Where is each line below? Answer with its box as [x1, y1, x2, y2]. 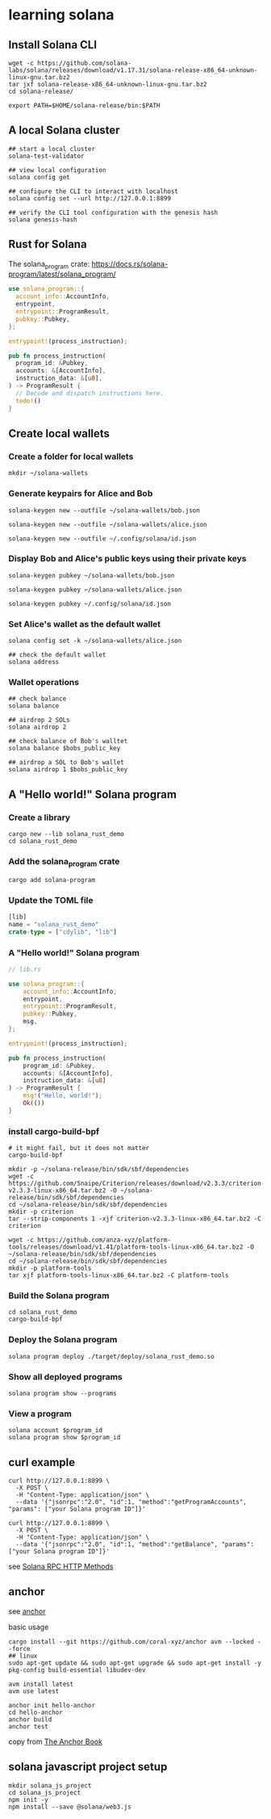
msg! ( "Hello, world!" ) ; [23, 1092, 103, 1100]
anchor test [8, 1722, 48, 1730]
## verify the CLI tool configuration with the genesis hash [8, 208, 219, 216]
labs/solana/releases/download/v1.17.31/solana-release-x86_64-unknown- [8, 66, 258, 74]
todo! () [15, 397, 42, 405]
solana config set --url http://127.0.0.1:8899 [8, 194, 172, 203]
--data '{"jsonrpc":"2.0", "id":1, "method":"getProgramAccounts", [15, 1498, 248, 1506]
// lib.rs [8, 965, 42, 973]
